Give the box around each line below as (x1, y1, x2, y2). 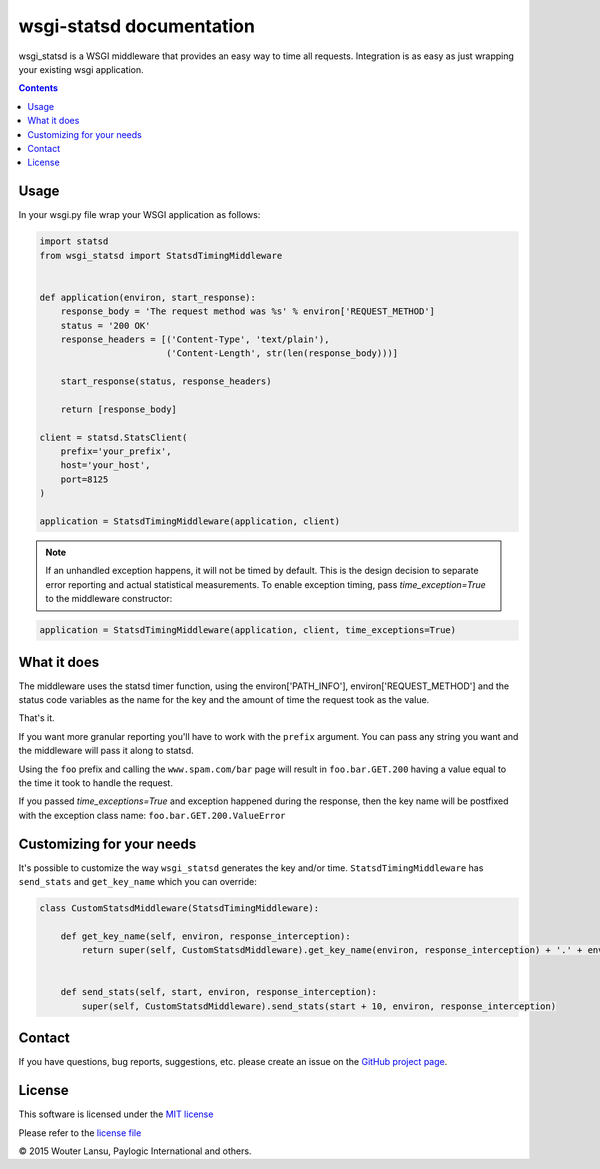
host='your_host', (60, 460, 151, 471)
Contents (18, 82, 59, 94)
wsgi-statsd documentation (18, 15, 255, 37)
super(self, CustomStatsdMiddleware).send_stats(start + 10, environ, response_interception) (81, 1000, 557, 1012)
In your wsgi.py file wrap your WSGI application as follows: (18, 209, 261, 221)
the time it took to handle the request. (18, 776, 174, 789)
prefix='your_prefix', (60, 446, 172, 457)
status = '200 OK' (60, 320, 151, 331)
